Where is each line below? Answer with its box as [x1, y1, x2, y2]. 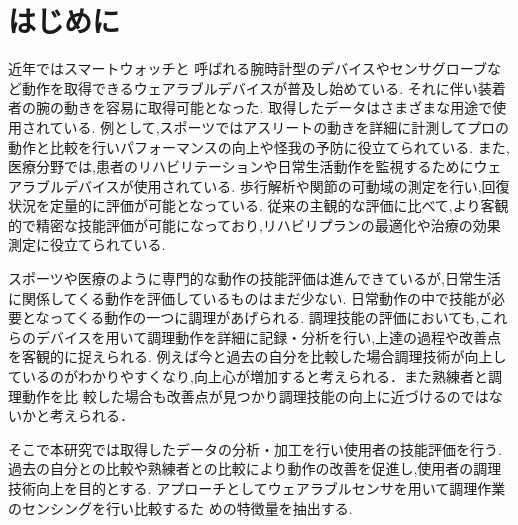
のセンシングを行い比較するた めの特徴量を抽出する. [8, 497, 353, 518]
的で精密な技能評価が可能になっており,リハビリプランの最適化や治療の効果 [8, 214, 501, 235]
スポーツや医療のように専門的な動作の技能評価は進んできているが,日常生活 [8, 268, 501, 289]
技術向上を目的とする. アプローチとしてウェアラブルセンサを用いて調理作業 [8, 478, 506, 498]
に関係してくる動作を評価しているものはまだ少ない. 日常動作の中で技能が [8, 287, 492, 308]
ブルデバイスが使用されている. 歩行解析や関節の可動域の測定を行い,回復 [35, 175, 510, 196]
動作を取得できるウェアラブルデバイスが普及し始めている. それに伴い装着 [21, 77, 506, 98]
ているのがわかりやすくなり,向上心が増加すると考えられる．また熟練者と [8, 366, 488, 387]
